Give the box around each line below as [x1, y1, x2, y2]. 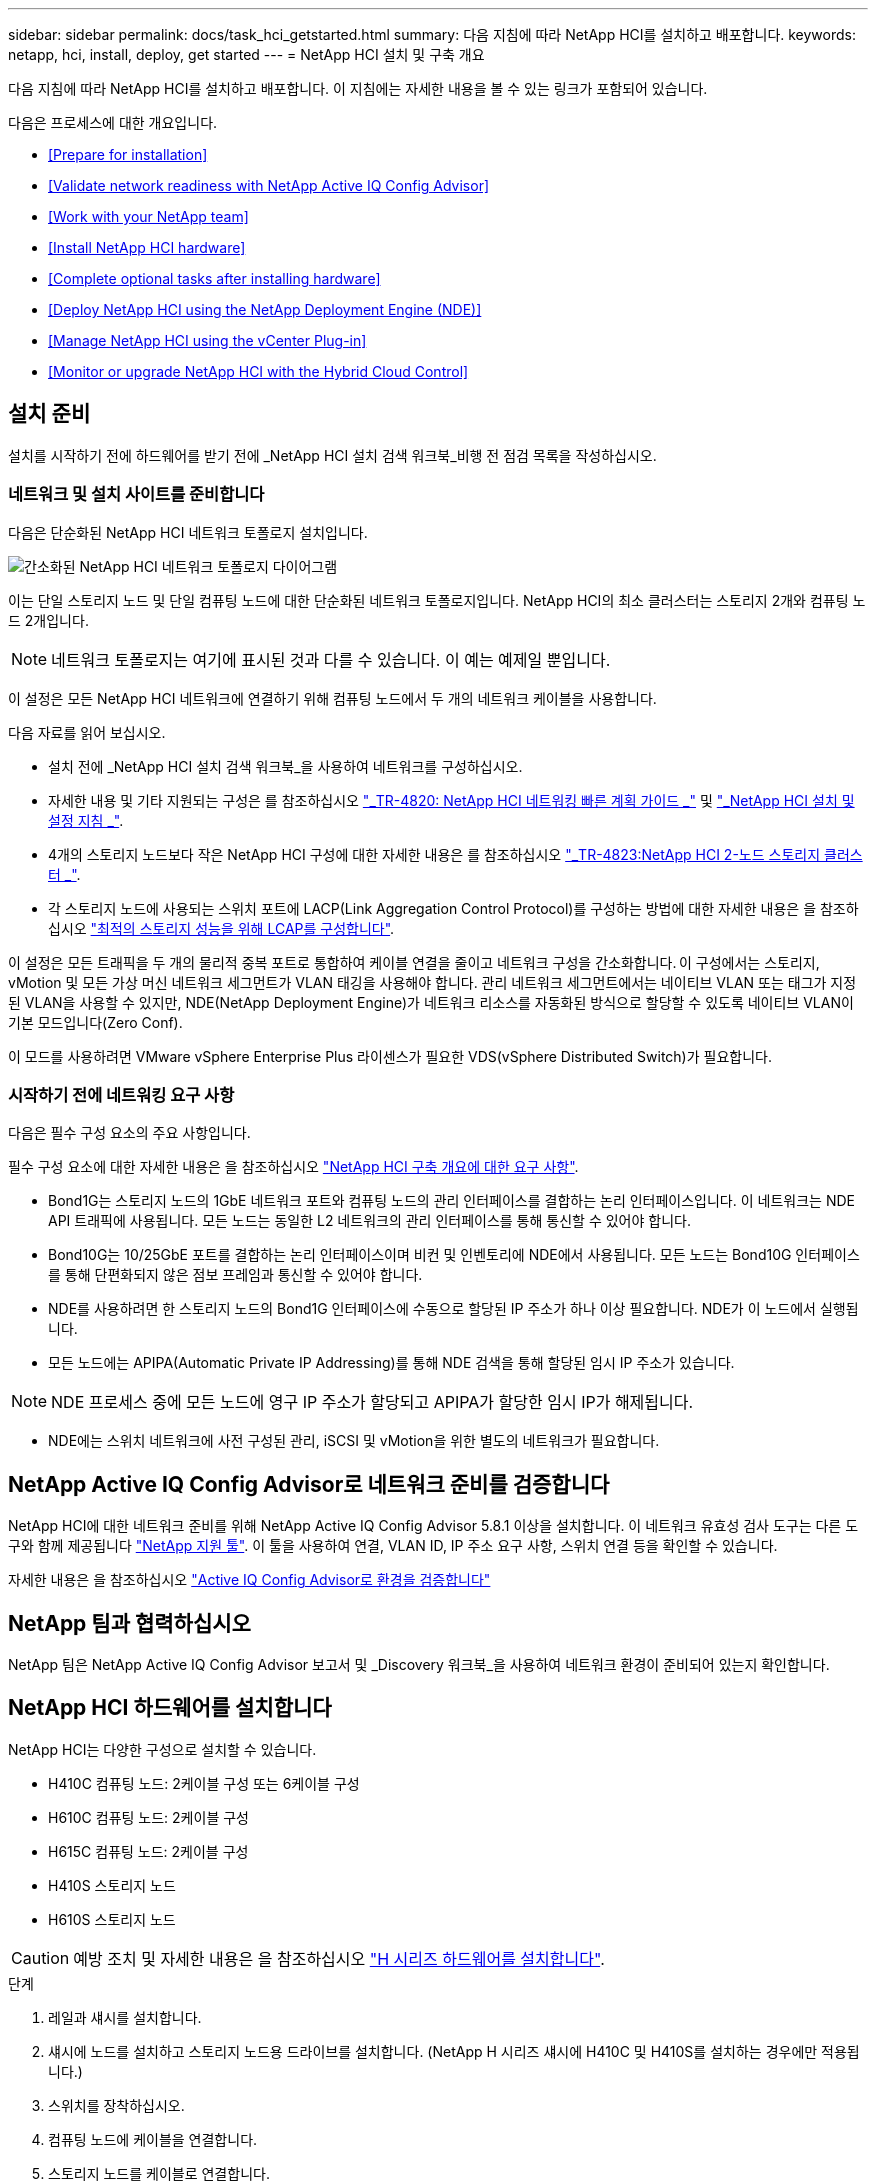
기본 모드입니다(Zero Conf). [8, 1013, 183, 1031]
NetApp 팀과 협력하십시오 [8, 1610, 251, 1636]
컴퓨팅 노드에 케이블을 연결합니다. [48, 2130, 258, 2148]
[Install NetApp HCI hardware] [48, 239, 246, 256]
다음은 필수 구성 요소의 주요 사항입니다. [8, 1124, 251, 1142]
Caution [11, 1947, 70, 1968]
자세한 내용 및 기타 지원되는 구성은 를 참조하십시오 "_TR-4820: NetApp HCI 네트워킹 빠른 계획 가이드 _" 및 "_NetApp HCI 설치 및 [48, 791, 855, 809]
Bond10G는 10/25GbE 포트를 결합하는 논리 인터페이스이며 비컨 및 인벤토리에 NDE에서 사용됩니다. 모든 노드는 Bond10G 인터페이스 [48, 1246, 860, 1264]
